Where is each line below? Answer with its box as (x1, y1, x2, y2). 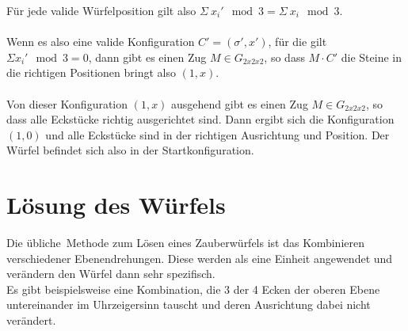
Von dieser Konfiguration (6, 95, 128, 112)
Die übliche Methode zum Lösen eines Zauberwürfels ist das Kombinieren (6, 234, 364, 251)
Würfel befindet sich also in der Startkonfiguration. (6, 142, 254, 158)
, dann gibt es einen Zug (88, 48, 207, 65)
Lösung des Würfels (6, 188, 226, 221)
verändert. (6, 312, 56, 329)
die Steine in (341, 48, 402, 65)
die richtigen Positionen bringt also (6, 64, 176, 81)
